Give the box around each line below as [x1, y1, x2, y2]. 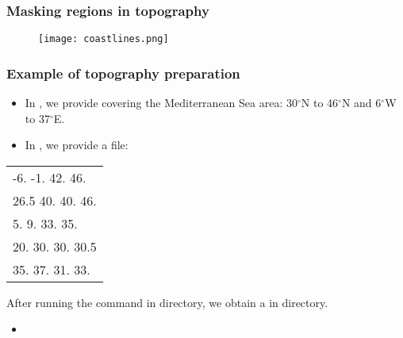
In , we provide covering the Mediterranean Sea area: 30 [25, 94, 297, 111]
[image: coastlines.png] [38, 33, 169, 45]
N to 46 [301, 94, 339, 111]
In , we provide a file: [25, 136, 129, 153]
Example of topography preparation [6, 63, 240, 83]
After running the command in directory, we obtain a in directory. [6, 294, 328, 310]
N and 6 [341, 94, 382, 111]
